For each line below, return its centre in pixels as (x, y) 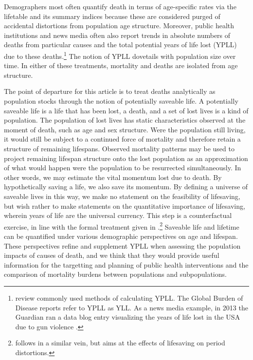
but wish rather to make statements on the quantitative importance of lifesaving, (125, 206)
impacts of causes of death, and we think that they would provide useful (112, 255)
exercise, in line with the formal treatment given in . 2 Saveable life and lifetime (122, 226)
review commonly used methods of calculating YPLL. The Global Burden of (129, 297)
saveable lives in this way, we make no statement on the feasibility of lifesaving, (122, 196)
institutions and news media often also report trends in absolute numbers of (117, 35)
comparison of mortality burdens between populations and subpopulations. (115, 274)
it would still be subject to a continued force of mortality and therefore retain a (122, 139)
